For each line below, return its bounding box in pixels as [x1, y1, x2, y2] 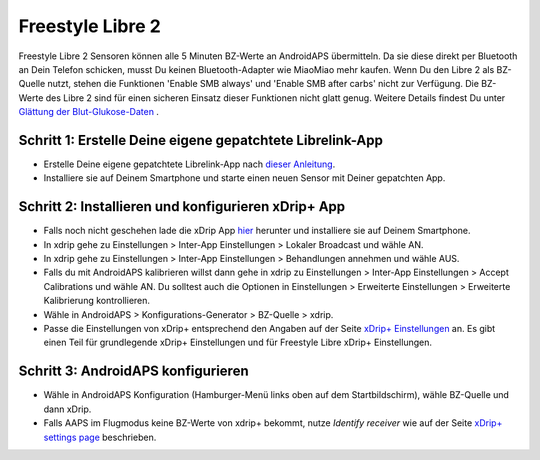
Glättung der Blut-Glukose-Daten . [18, 106, 160, 118]
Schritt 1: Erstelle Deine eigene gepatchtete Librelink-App [18, 131, 384, 149]
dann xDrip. [43, 403, 92, 415]
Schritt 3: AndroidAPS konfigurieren [18, 363, 249, 380]
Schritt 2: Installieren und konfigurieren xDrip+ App [18, 198, 346, 215]
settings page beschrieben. [43, 431, 157, 443]
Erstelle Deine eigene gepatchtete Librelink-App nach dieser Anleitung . [43, 158, 336, 170]
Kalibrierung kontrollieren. [43, 295, 150, 307]
